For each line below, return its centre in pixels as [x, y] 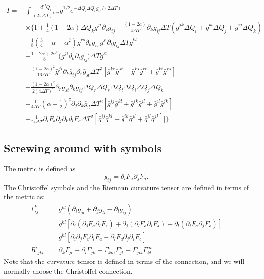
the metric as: [25, 197]
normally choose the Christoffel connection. [68, 270]
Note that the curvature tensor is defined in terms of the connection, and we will [124, 261]
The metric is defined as [40, 168]
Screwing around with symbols [83, 148]
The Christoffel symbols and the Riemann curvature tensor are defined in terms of [127, 187]
